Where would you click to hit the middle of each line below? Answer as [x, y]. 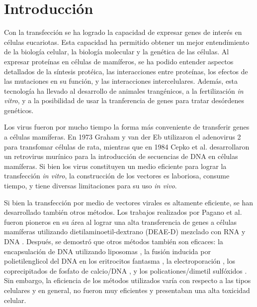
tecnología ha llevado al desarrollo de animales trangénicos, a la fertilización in [124, 90]
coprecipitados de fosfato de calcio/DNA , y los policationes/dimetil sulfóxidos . [126, 270]
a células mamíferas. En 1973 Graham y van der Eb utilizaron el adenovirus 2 [123, 137]
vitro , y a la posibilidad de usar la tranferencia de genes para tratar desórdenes [124, 100]
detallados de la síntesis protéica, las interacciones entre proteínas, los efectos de [126, 71]
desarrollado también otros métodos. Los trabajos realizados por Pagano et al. [123, 212]
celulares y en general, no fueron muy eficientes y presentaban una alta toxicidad [127, 290]
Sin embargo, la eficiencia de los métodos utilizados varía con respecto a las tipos [128, 280]
